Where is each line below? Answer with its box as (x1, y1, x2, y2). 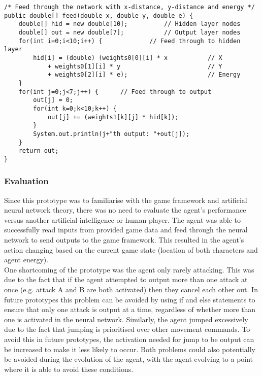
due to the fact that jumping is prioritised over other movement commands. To (4, 324, 250, 334)
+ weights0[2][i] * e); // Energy (47, 71, 241, 79)
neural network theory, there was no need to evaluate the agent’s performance (4, 204, 246, 215)
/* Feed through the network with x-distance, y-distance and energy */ (4, 4, 255, 11)
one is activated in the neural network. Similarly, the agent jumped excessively (4, 314, 248, 324)
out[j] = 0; (33, 96, 74, 104)
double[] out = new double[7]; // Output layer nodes (18, 28, 241, 36)
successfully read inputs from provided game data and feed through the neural (4, 224, 248, 235)
